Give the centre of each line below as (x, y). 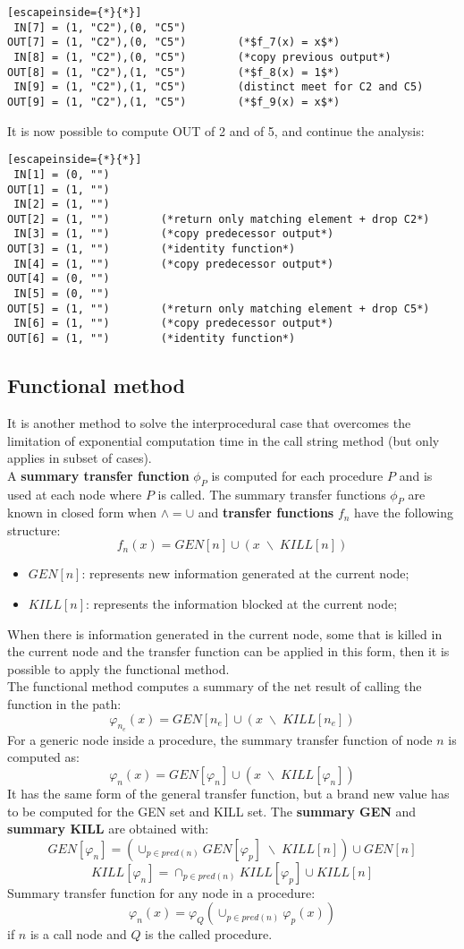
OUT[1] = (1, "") (59, 189)
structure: (34, 530)
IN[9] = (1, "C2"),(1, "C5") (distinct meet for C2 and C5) (219, 87)
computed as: (43, 757)
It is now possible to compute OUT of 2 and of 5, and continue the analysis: (216, 130)
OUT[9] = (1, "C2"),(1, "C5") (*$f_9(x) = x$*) (174, 102)
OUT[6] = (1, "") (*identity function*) (152, 339)
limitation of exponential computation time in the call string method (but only (224, 440)
